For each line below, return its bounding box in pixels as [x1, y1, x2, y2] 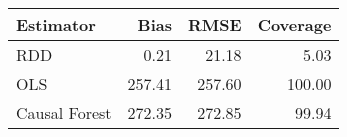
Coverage [257, 13, 332, 36]
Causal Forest [16, 101, 112, 124]
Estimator [16, 13, 96, 36]
